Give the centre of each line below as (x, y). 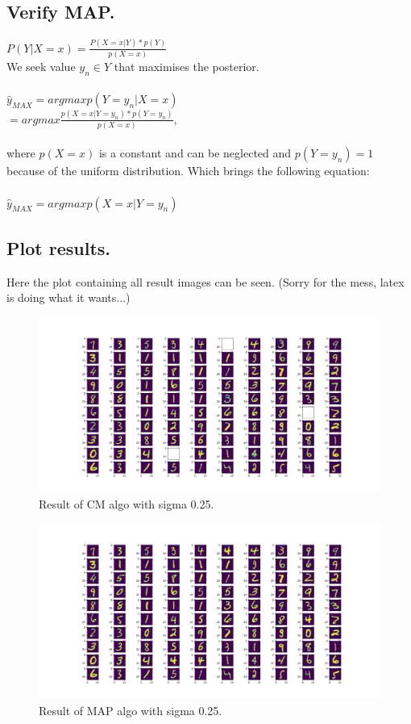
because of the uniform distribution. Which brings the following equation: (188, 171)
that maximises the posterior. (187, 66)
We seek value (41, 66)
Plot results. (59, 248)
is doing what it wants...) (68, 297)
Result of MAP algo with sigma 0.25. (131, 710)
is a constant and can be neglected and (195, 153)
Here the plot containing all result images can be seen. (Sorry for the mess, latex (205, 281)
